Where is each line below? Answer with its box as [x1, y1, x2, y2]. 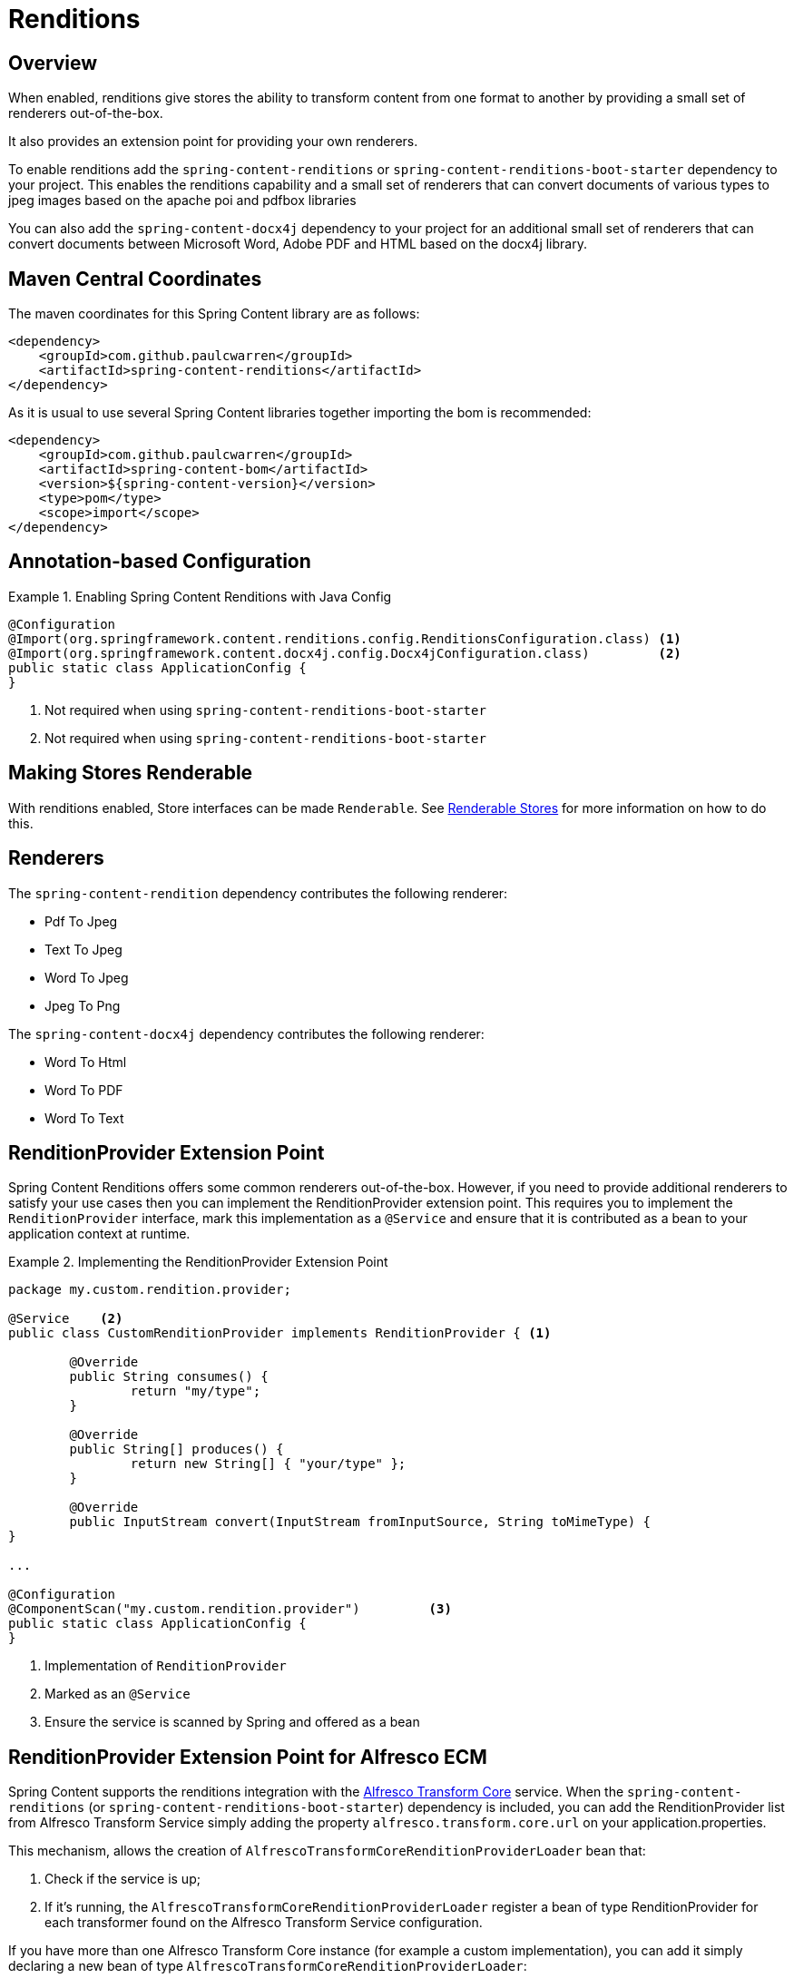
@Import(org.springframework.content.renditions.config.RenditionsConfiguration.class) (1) [8, 631, 681, 646]
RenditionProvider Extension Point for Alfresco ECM [8, 1745, 487, 1768]
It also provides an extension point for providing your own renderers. [8, 133, 418, 150]
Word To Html [44, 1053, 127, 1070]
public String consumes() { [69, 1369, 269, 1385]
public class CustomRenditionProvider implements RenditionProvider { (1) [8, 1326, 552, 1341]
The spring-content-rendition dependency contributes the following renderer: [8, 885, 508, 901]
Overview [8, 51, 98, 74]
